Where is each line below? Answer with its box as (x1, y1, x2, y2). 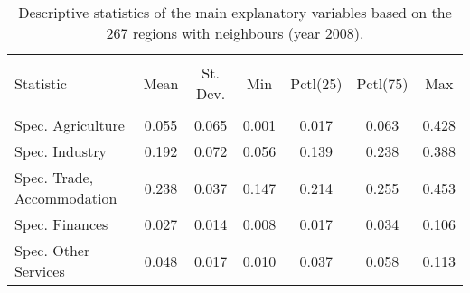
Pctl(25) (290, 72, 343, 94)
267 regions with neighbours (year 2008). (106, 23, 364, 43)
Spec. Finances (14, 214, 108, 234)
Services (14, 261, 65, 281)
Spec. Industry (14, 141, 107, 161)
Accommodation (14, 188, 117, 208)
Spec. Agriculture (14, 114, 125, 135)
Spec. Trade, (14, 167, 94, 188)
